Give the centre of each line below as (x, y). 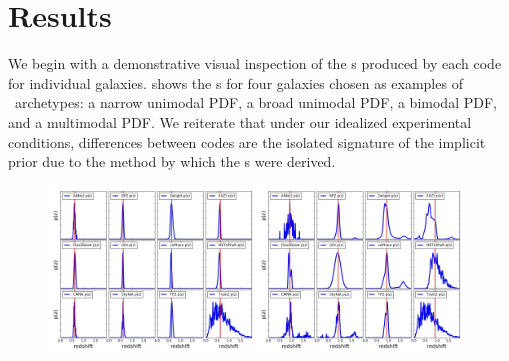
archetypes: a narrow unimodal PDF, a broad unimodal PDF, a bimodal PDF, (255, 102)
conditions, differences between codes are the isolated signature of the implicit (247, 141)
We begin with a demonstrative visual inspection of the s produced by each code (255, 63)
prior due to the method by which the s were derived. (172, 161)
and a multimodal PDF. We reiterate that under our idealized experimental (240, 121)
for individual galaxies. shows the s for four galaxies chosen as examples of (235, 82)
